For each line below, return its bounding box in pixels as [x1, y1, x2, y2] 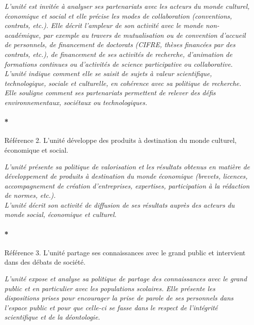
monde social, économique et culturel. [4, 209, 117, 219]
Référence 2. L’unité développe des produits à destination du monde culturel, [4, 135, 237, 145]
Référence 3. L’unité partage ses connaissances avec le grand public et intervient [4, 247, 246, 257]
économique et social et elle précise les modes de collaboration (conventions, [4, 10, 232, 21]
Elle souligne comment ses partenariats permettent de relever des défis [4, 87, 216, 98]
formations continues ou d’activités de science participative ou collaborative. [4, 58, 233, 69]
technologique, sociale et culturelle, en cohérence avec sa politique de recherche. [4, 78, 242, 88]
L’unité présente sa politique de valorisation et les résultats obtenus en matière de [4, 161, 250, 171]
